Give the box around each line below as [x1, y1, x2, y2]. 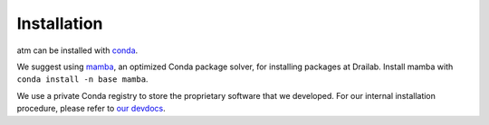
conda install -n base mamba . [16, 74, 149, 85]
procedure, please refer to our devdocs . [16, 103, 167, 114]
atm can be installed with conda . [16, 45, 139, 56]
